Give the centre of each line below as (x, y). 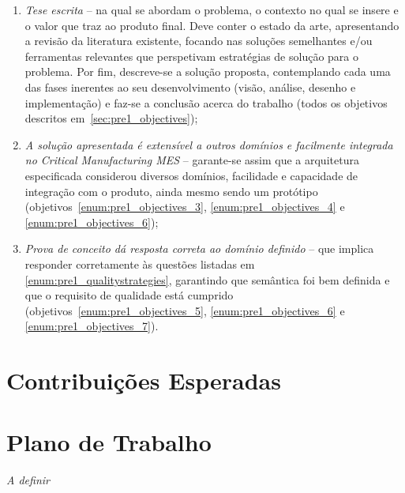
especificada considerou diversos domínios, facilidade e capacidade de (191, 175)
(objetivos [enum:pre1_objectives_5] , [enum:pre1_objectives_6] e (185, 310)
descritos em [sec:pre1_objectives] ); (111, 118)
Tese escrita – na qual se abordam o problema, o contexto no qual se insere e (212, 9)
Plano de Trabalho (109, 442)
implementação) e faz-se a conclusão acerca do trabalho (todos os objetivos (206, 102)
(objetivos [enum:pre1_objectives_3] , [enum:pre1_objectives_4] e (185, 207)
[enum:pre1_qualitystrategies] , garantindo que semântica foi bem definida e (207, 279)
